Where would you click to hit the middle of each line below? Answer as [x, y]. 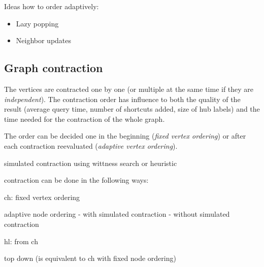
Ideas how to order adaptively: [52, 6]
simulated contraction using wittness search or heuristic [91, 163]
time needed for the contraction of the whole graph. [85, 119]
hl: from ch [21, 241]
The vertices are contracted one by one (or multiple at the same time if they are [129, 89]
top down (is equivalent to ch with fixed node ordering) [90, 258]
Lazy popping [37, 23]
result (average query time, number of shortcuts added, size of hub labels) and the [132, 109]
